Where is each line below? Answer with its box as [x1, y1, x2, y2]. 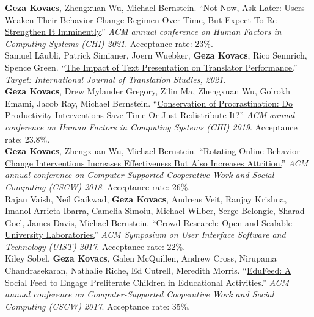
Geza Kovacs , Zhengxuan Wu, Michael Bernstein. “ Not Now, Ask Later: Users [5, 1, 305, 13]
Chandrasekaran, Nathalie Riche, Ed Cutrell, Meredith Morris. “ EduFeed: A [5, 264, 291, 277]
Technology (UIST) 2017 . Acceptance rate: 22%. [5, 240, 186, 252]
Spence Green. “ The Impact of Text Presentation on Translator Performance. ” [5, 60, 298, 73]
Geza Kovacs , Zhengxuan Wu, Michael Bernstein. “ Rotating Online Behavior [5, 144, 300, 157]
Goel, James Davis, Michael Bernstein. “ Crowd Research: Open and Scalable [5, 216, 292, 229]
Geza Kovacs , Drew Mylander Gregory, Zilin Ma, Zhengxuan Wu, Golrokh [5, 85, 290, 98]
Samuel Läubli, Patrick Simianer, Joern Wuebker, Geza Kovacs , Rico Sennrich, [5, 49, 307, 62]
